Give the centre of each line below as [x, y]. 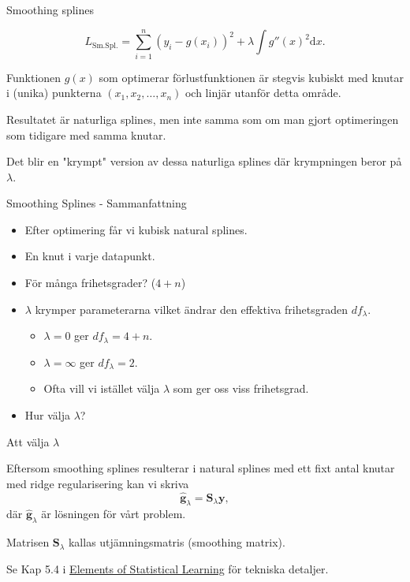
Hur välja [48, 415]
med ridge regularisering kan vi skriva [98, 483]
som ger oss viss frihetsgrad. [241, 388]
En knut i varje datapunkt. [90, 256]
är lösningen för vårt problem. [114, 514]
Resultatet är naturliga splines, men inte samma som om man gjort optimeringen [203, 119]
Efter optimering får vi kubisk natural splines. [136, 229]
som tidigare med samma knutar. [86, 134]
